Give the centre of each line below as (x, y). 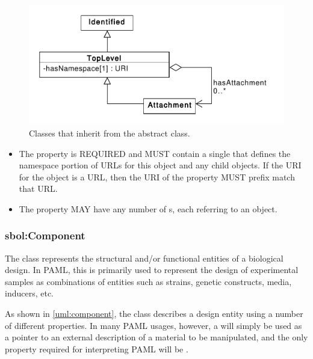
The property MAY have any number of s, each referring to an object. (148, 208)
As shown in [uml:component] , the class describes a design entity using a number (154, 314)
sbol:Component (45, 235)
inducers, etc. (29, 293)
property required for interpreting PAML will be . (97, 348)
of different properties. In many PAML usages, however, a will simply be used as (153, 325)
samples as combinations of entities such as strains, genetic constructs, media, (148, 281)
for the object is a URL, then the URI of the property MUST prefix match (157, 176)
